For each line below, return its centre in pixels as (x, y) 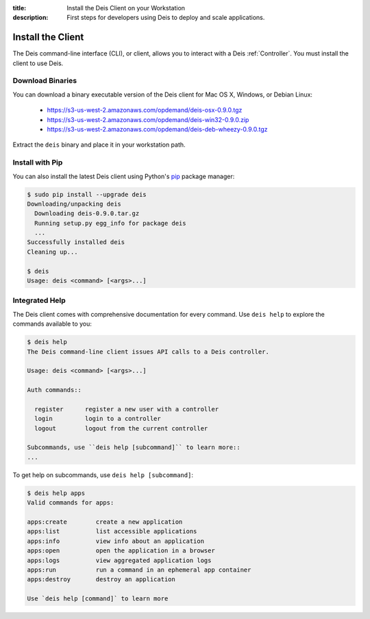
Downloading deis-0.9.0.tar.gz (87, 214)
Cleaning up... (52, 252)
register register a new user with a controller (127, 409)
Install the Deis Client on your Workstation (126, 8)
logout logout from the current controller (121, 428)
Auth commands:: (54, 390)
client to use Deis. (38, 63)
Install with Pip (38, 162)
